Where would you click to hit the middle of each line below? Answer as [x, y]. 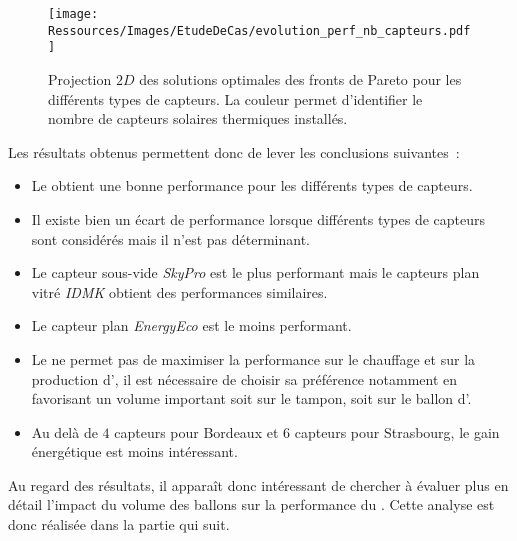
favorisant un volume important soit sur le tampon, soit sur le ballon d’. [251, 398]
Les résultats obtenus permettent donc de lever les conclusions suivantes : [234, 151]
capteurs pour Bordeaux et [196, 431]
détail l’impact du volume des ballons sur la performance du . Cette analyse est [251, 504]
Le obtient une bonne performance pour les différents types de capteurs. [252, 185]
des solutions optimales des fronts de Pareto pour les [300, 78]
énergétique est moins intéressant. [134, 451]
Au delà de [64, 431]
